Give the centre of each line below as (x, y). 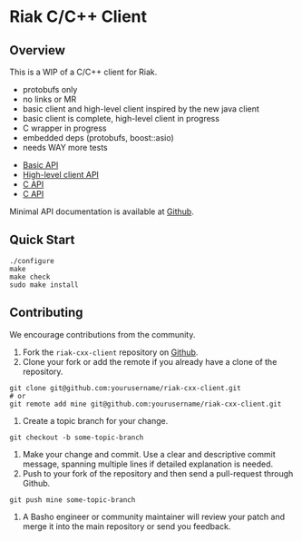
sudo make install (44, 285)
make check (30, 277)
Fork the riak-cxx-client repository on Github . (110, 352)
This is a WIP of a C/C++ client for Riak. (83, 72)
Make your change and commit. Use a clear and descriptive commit (149, 454)
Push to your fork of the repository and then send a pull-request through (158, 473)
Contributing (46, 313)
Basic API (40, 165)
